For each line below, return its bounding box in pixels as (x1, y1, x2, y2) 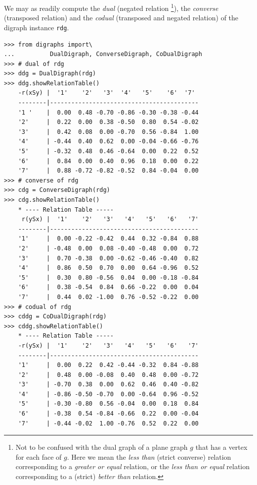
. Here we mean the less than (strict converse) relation (67, 451, 231, 462)
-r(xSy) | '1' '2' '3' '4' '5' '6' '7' (18, 89, 195, 97)
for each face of (15, 451, 62, 462)
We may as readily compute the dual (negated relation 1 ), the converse (4, 1, 218, 13)
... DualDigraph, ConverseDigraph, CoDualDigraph (4, 51, 202, 58)
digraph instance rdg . (4, 22, 69, 32)
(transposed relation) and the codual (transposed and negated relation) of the (4, 12, 239, 23)
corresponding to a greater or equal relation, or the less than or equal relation (15, 461, 250, 472)
